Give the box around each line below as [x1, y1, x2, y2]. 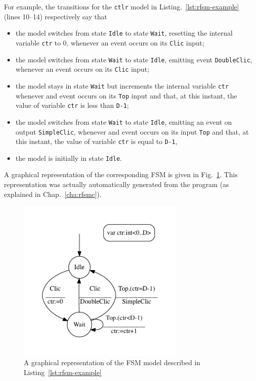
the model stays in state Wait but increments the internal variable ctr [15, 80, 229, 91]
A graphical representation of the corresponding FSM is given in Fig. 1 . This [4, 169, 238, 180]
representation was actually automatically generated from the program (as [4, 179, 229, 190]
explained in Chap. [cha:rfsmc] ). [4, 189, 102, 199]
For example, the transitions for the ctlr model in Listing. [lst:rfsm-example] [4, 1, 239, 11]
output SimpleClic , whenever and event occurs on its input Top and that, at [15, 126, 249, 137]
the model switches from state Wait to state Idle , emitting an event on [15, 116, 232, 127]
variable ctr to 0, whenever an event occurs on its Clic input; [15, 37, 205, 48]
